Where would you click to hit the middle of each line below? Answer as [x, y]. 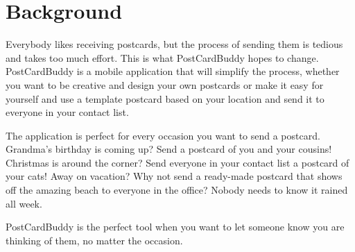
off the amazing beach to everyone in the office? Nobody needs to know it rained [177, 190]
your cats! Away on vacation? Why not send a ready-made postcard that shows [174, 176]
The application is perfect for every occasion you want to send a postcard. [163, 135]
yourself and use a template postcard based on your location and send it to [165, 98]
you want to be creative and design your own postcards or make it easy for [165, 84]
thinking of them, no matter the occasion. [94, 240]
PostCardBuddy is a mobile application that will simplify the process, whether [173, 71]
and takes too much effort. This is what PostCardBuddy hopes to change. [162, 57]
